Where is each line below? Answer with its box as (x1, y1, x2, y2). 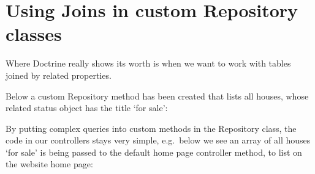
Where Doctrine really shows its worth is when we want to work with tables (6, 57, 291, 70)
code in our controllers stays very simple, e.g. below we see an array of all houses (6, 134, 311, 147)
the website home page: (6, 158, 93, 170)
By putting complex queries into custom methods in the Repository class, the (6, 121, 297, 134)
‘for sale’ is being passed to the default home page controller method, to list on (6, 145, 302, 158)
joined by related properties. (6, 68, 112, 81)
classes (6, 21, 62, 46)
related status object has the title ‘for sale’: (6, 101, 168, 114)
